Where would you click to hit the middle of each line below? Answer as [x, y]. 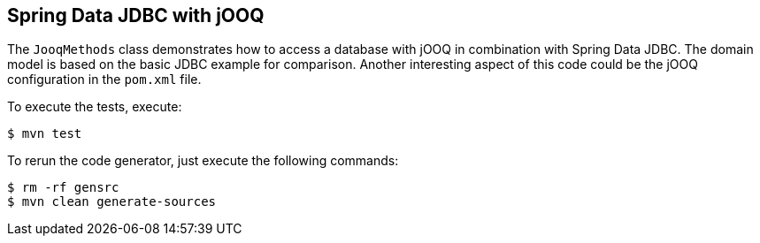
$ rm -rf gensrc [63, 188]
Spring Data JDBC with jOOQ [136, 15]
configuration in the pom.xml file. [104, 80]
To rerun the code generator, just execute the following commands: [203, 161]
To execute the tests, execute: [95, 107]
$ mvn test [45, 134]
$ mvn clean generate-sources [112, 202]
